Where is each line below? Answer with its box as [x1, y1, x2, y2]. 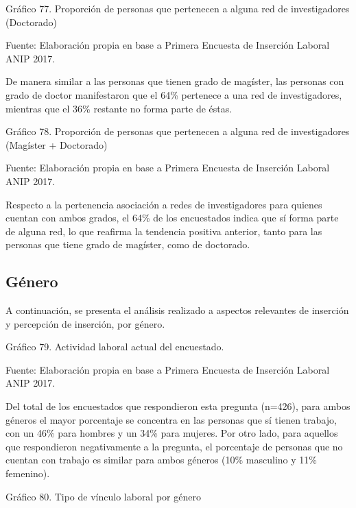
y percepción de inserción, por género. [5, 316, 165, 330]
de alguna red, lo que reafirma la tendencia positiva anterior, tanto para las [5, 223, 322, 238]
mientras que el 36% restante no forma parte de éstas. [5, 101, 233, 115]
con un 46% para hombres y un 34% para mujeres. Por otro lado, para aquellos [5, 426, 338, 440]
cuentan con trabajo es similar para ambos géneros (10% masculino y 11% [5, 452, 317, 467]
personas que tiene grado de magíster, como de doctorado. [5, 237, 250, 252]
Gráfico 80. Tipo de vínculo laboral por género [5, 489, 201, 503]
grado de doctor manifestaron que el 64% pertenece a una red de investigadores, [5, 87, 342, 101]
